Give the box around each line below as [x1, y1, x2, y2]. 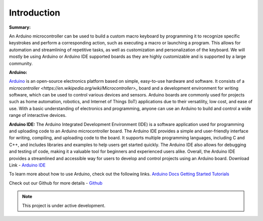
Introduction [9, 7, 60, 18]
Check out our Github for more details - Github [9, 180, 103, 186]
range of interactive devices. [9, 112, 67, 118]
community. [9, 60, 33, 66]
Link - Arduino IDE [9, 162, 46, 168]
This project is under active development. [22, 203, 106, 208]
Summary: [9, 24, 31, 30]
